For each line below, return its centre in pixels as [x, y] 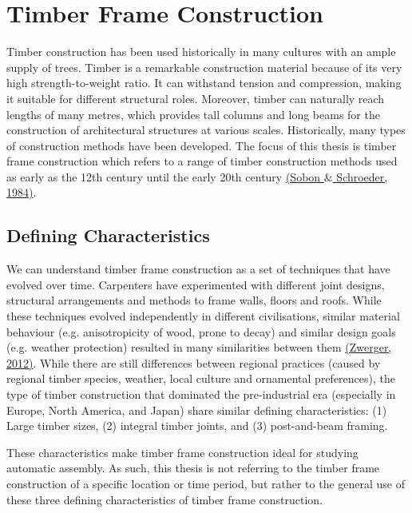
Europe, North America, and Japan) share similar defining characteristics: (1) [197, 410]
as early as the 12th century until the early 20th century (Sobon [164, 176]
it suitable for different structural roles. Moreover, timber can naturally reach [196, 98]
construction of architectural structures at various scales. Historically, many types [206, 130]
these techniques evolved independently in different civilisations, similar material [203, 316]
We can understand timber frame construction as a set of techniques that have [198, 269]
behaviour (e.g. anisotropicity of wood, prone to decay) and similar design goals [201, 331]
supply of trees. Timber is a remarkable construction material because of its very [204, 67]
